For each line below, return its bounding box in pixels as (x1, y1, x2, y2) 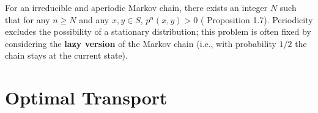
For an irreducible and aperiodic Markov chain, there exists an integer (5, 1, 268, 13)
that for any (5, 13, 50, 26)
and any (79, 13, 109, 26)
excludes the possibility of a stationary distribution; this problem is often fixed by (5, 25, 311, 38)
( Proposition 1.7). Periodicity (200, 13, 313, 26)
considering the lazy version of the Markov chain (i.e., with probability (5, 37, 276, 49)
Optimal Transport (5, 85, 168, 110)
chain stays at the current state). (5, 49, 128, 62)
